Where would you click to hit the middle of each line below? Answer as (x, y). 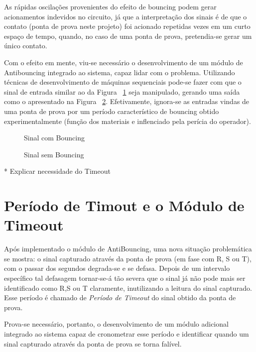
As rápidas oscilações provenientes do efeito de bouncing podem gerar (110, 6)
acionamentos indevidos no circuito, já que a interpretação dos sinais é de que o (126, 16)
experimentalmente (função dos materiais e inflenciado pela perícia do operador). (128, 121)
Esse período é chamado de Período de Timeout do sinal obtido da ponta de (120, 297)
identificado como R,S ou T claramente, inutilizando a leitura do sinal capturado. (128, 288)
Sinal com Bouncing (54, 138)
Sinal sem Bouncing (54, 154)
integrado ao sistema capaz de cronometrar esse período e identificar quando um (127, 333)
